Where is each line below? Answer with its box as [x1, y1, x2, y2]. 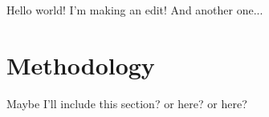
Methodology [6, 48, 155, 81]
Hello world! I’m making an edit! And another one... [6, 2, 263, 18]
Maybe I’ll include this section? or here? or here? [6, 95, 247, 111]
